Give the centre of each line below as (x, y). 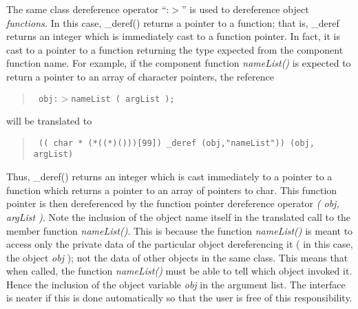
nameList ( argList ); (123, 99)
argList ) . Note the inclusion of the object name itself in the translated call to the (179, 216)
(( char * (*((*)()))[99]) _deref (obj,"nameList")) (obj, (176, 143)
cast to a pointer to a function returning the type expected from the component (175, 49)
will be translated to (49, 121)
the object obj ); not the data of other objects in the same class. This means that (177, 257)
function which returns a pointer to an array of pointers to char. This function (172, 190)
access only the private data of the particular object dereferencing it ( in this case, (180, 244)
